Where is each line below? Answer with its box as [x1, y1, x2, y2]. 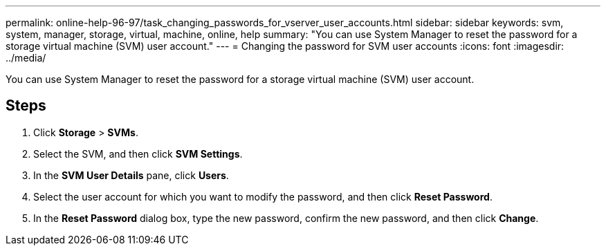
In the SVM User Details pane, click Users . [33, 169, 229, 181]
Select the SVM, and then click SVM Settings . [33, 147, 243, 160]
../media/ [6, 52, 46, 64]
